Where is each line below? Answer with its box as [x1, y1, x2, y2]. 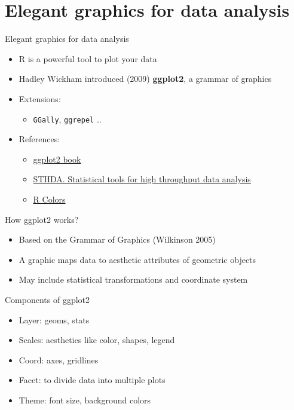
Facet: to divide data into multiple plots [19, 374, 166, 386]
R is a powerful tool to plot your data [19, 52, 157, 65]
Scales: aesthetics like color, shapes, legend [19, 333, 175, 346]
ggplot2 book [33, 152, 81, 165]
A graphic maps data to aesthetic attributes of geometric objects [19, 253, 256, 265]
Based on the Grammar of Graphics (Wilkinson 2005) [19, 233, 216, 246]
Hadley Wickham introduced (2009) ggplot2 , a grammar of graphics [19, 72, 272, 85]
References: [19, 133, 60, 145]
